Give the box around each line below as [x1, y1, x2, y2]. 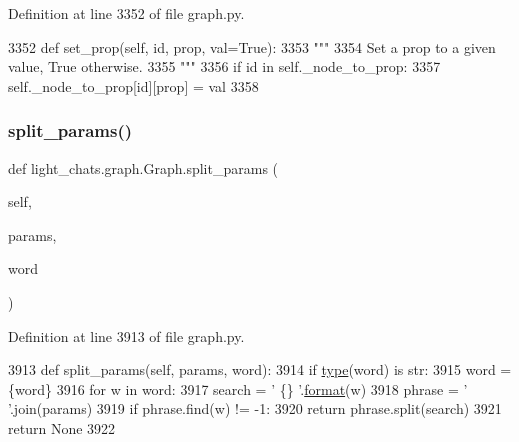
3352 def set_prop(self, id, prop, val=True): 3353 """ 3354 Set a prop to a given [8, 36, 496, 57]
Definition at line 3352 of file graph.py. [8, 3, 245, 23]
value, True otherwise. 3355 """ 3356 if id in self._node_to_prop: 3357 [8, 56, 441, 77]
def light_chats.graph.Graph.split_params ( [8, 157, 279, 178]
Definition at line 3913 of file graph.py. [8, 325, 245, 346]
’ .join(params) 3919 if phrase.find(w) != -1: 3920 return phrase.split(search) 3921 [8, 398, 502, 419]
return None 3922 [8, 417, 116, 438]
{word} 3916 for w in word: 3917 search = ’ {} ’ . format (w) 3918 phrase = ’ [8, 378, 468, 399]
